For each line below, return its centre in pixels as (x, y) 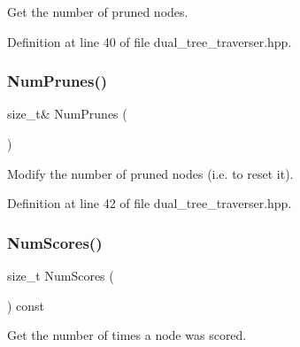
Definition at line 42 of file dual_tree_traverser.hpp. (150, 203)
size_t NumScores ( (61, 275)
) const (26, 305)
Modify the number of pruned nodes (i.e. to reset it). (150, 173)
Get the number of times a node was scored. (127, 335)
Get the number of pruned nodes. (98, 12)
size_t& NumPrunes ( (67, 114)
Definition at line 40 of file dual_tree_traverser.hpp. (150, 41)
